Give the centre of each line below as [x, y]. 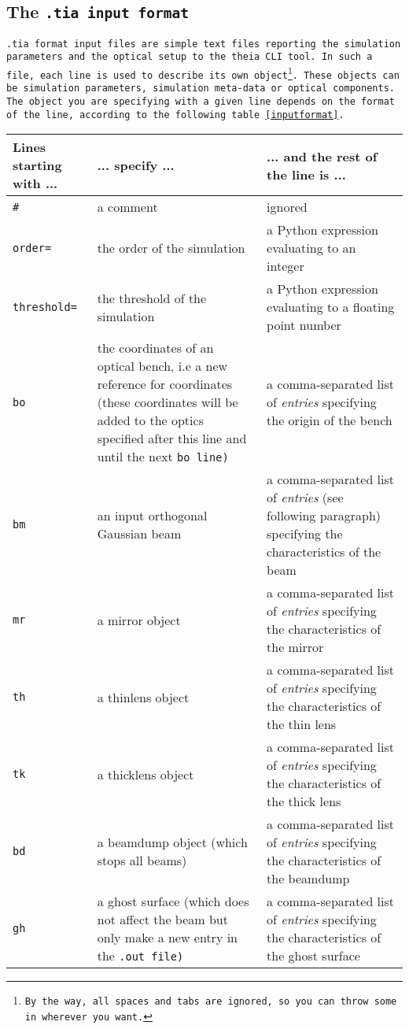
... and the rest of [322, 156]
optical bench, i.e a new [162, 366]
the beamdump [308, 879]
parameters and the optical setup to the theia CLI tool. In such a [190, 57]
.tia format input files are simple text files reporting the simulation [204, 44]
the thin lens [302, 724]
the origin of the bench [330, 420]
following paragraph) [324, 516]
